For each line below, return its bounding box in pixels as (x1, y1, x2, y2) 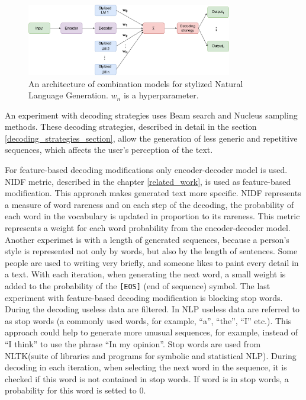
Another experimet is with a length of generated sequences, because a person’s (5, 233, 289, 245)
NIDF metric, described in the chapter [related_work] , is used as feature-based (5, 175, 291, 187)
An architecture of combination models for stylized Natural (28, 77, 243, 89)
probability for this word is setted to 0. (5, 384, 146, 396)
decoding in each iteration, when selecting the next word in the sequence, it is (5, 361, 287, 373)
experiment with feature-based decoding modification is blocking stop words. (5, 291, 283, 303)
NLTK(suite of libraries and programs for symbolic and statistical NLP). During (5, 349, 297, 361)
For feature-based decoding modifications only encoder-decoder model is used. (5, 164, 288, 176)
